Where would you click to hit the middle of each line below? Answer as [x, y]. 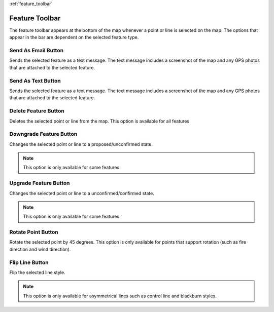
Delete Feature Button [37, 111]
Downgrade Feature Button [43, 134]
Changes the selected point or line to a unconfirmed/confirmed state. [82, 193]
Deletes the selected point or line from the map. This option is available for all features [99, 121]
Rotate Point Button [34, 232]
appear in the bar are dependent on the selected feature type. [74, 37]
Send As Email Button [36, 51]
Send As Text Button [35, 81]
